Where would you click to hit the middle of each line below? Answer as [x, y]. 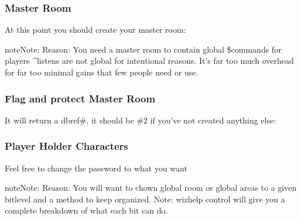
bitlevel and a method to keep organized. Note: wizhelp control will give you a [145, 199]
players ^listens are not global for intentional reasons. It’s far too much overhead [149, 61]
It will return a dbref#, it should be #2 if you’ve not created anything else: [141, 120]
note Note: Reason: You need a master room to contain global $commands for [143, 49]
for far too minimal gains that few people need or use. [102, 72]
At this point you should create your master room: [95, 30]
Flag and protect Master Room [80, 98]
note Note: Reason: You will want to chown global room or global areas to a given [151, 188]
